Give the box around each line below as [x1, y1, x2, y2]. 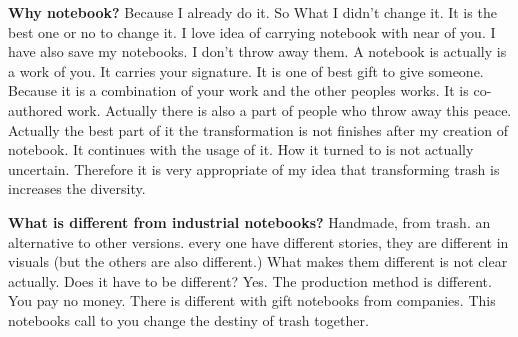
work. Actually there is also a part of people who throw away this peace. [67, 99, 512, 120]
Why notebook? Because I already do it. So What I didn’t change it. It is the [8, 2, 497, 22]
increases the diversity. [8, 178, 146, 199]
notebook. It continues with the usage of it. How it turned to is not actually [8, 139, 474, 160]
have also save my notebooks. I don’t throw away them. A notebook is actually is [8, 41, 507, 62]
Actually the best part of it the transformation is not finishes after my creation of [8, 119, 508, 140]
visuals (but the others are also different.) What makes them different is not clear [8, 251, 508, 272]
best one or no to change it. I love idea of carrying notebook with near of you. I [8, 21, 496, 42]
